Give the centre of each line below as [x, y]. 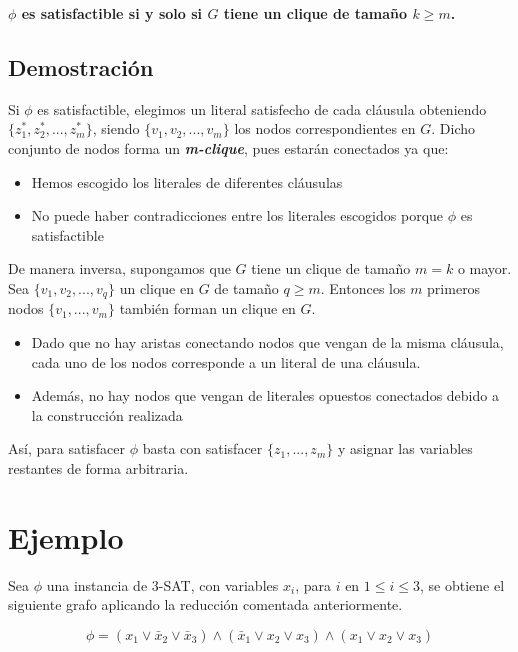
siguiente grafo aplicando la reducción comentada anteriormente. [205, 604]
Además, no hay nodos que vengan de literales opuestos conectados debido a [265, 395]
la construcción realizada [107, 414]
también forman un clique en [207, 308]
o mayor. [484, 268]
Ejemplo [66, 536]
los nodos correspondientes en [325, 128]
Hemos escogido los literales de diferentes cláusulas [187, 181]
